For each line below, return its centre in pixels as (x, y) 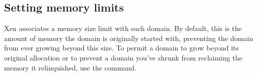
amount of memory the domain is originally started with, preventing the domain (129, 38)
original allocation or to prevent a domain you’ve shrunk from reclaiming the (123, 57)
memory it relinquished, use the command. (70, 67)
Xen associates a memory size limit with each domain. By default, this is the (123, 28)
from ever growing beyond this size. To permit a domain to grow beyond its (121, 48)
